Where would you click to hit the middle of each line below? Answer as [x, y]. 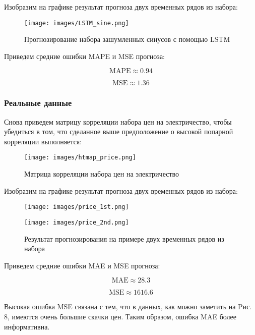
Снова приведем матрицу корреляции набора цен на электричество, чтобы [118, 121]
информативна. [27, 326]
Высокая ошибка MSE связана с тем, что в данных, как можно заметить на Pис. [128, 306]
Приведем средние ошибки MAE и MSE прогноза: [82, 265]
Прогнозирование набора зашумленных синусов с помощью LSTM [127, 39]
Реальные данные [38, 103]
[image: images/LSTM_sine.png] [77, 23]
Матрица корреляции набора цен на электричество [102, 174]
